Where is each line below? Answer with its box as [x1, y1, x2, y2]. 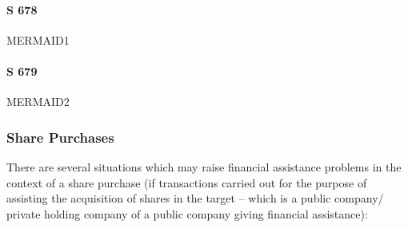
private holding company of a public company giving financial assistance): [6, 205, 368, 222]
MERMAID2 [6, 93, 70, 110]
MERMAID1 [6, 31, 70, 48]
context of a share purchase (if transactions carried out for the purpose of [6, 174, 367, 191]
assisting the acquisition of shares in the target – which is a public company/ [6, 190, 384, 206]
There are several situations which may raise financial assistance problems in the [6, 159, 402, 175]
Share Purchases [6, 127, 114, 147]
